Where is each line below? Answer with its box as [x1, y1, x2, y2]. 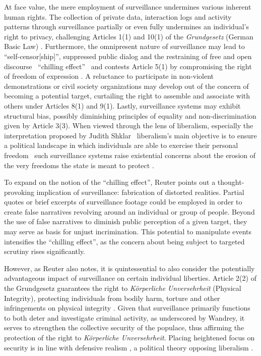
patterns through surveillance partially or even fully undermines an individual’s [4, 21, 249, 32]
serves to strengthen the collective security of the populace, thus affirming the [4, 322, 244, 333]
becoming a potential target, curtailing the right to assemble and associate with [4, 90, 250, 101]
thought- [217, 177, 244, 187]
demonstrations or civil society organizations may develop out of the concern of [4, 80, 249, 91]
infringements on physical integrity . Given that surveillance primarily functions [4, 302, 250, 313]
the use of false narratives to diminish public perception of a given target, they [4, 216, 247, 227]
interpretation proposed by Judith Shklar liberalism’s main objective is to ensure [4, 130, 257, 140]
